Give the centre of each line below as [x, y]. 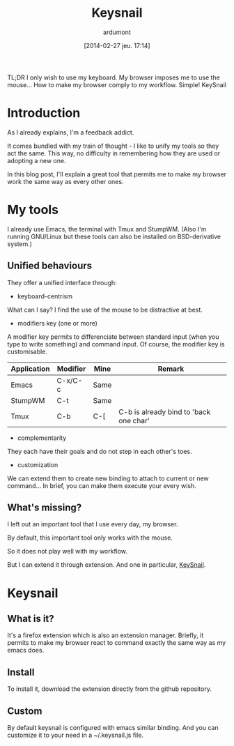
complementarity [42, 438]
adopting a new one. [37, 160]
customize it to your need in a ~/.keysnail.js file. [76, 735]
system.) [20, 244]
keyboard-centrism [45, 296]
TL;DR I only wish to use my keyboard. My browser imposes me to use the [114, 77]
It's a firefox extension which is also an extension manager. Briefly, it [106, 635]
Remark [171, 369]
